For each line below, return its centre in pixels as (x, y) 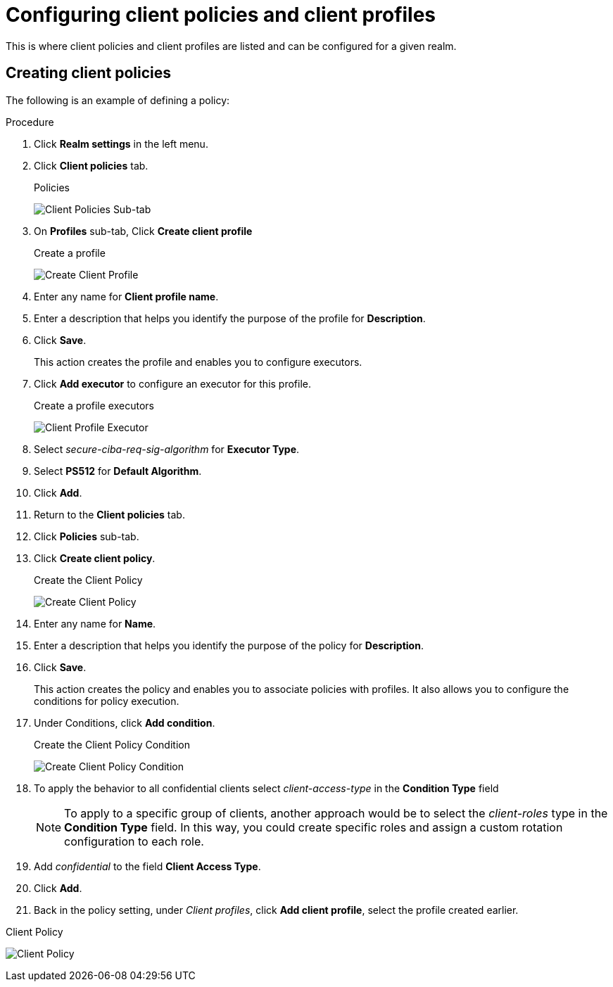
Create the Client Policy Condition (112, 744)
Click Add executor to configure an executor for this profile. (173, 383)
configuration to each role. (134, 841)
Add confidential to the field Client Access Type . (147, 866)
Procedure (30, 122)
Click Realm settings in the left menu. (121, 144)
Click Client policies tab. (91, 165)
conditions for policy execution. (107, 701)
